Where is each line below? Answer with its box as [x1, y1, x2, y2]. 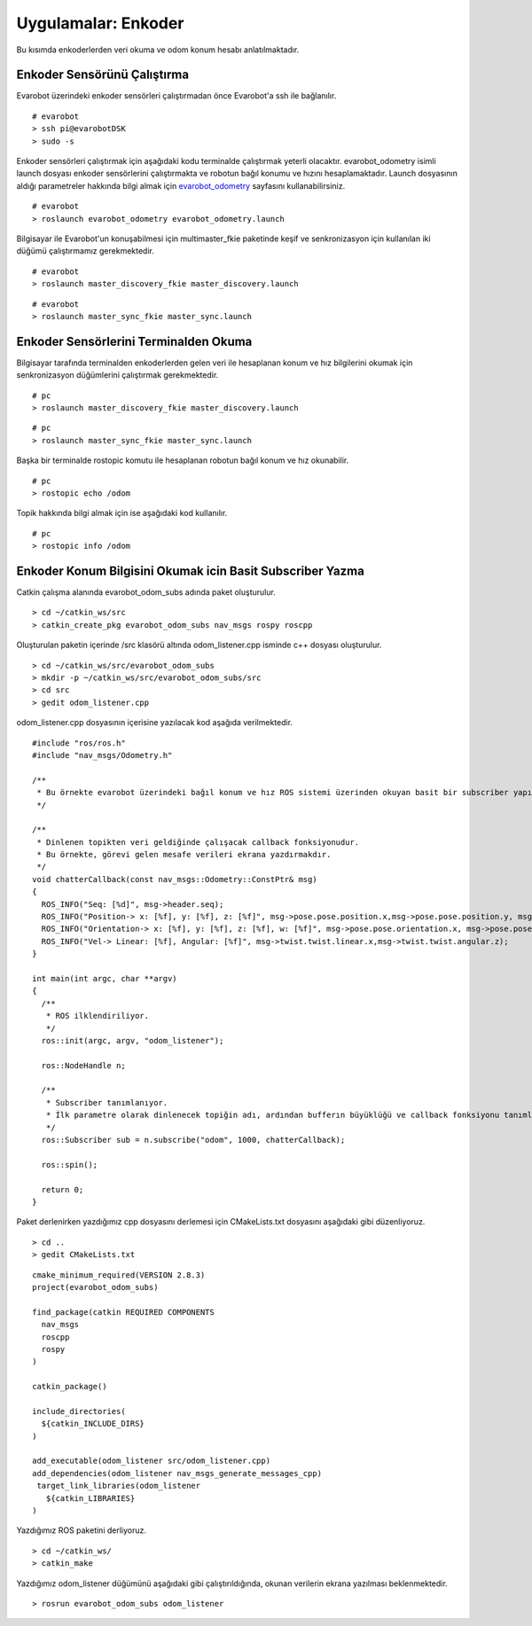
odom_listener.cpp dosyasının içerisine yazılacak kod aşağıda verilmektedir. [16, 717, 293, 728]
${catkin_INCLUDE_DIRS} [41, 1419, 145, 1429]
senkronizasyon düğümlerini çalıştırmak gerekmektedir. [16, 370, 219, 380]
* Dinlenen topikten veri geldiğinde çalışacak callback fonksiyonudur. [36, 837, 360, 847]
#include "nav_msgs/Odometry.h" [32, 750, 173, 760]
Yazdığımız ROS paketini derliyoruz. [16, 1525, 146, 1536]
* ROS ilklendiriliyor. [45, 1011, 150, 1021]
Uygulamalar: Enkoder [16, 13, 184, 33]
